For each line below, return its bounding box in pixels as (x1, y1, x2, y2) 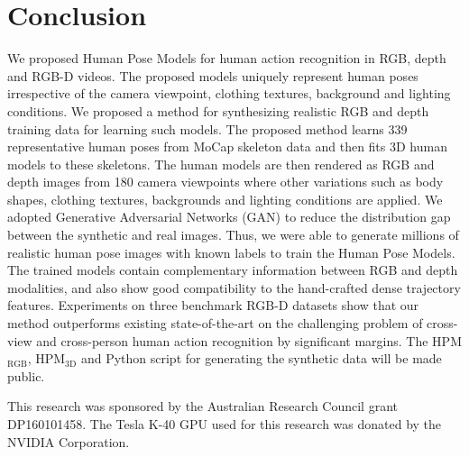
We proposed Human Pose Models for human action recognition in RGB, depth (7, 49, 446, 68)
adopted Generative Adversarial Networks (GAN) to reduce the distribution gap (7, 207, 451, 226)
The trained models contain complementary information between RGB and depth (7, 260, 458, 279)
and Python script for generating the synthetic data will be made (80, 349, 442, 368)
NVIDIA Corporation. (7, 432, 130, 451)
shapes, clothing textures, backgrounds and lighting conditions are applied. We (7, 189, 443, 208)
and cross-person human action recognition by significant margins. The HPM (36, 331, 462, 350)
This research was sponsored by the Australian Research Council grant (7, 397, 398, 416)
